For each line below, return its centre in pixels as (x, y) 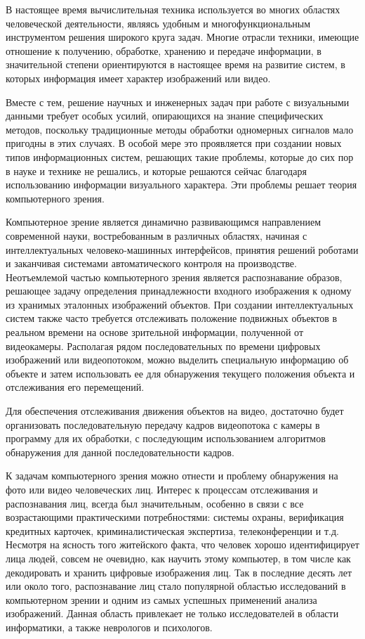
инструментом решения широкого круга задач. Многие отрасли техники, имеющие (182, 37)
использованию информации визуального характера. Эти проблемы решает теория (181, 185)
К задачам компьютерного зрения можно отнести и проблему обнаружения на (172, 476)
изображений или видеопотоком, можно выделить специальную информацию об (177, 360)
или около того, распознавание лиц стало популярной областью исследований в (176, 586)
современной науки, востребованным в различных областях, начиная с (157, 235)
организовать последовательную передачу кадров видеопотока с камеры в (163, 424)
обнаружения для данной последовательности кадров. (120, 452)
